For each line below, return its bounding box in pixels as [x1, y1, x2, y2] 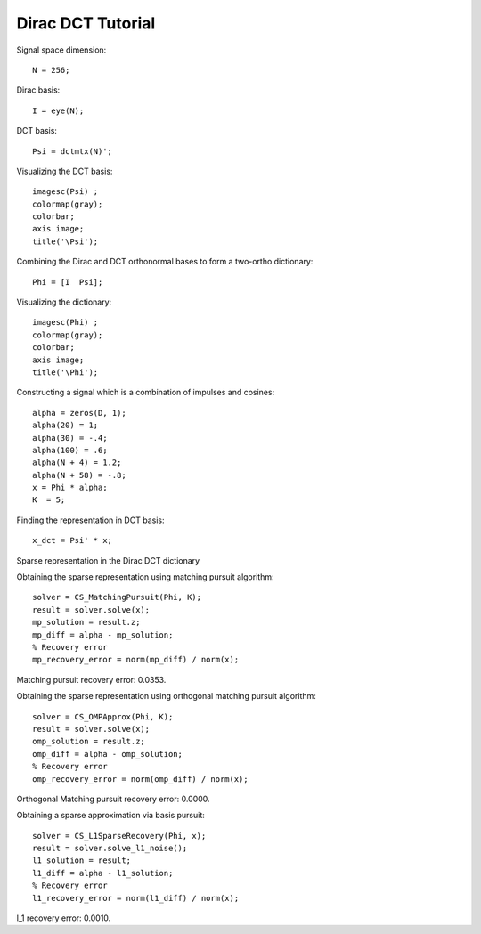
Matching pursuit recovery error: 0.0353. [16, 674, 167, 685]
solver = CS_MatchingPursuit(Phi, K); [32, 592, 202, 603]
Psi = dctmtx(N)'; [32, 146, 113, 156]
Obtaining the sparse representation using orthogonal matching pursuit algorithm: [16, 691, 316, 702]
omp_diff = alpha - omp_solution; [32, 749, 183, 759]
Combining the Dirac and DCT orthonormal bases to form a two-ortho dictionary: [16, 256, 314, 267]
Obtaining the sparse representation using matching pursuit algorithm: [16, 572, 274, 582]
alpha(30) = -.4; [32, 433, 108, 443]
